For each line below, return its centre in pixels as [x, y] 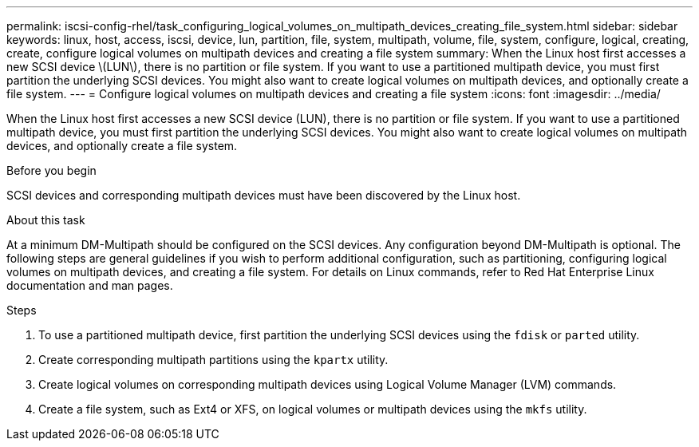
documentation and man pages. [90, 285]
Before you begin [51, 170]
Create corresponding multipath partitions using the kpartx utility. [213, 360]
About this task [46, 220]
